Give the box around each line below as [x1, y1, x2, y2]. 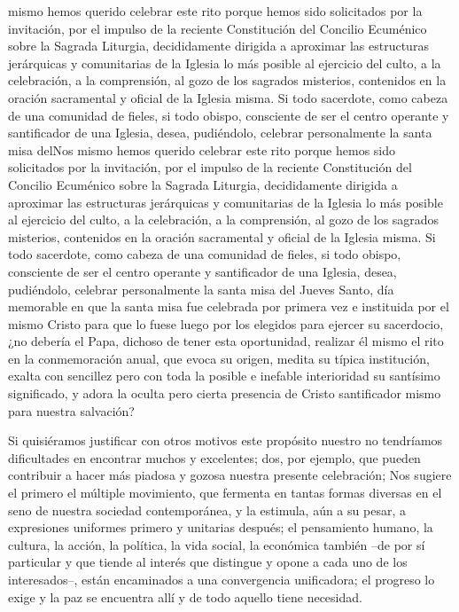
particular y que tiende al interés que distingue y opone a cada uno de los [8, 553, 408, 571]
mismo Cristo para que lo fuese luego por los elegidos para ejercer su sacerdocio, [8, 314, 444, 333]
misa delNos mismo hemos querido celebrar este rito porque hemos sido [8, 140, 396, 159]
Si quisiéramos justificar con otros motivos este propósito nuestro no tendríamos [8, 431, 443, 450]
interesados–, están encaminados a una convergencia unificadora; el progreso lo [8, 570, 435, 588]
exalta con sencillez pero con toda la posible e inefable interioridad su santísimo [8, 366, 440, 385]
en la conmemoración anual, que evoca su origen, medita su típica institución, [8, 349, 430, 367]
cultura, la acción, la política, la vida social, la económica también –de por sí [8, 535, 425, 553]
